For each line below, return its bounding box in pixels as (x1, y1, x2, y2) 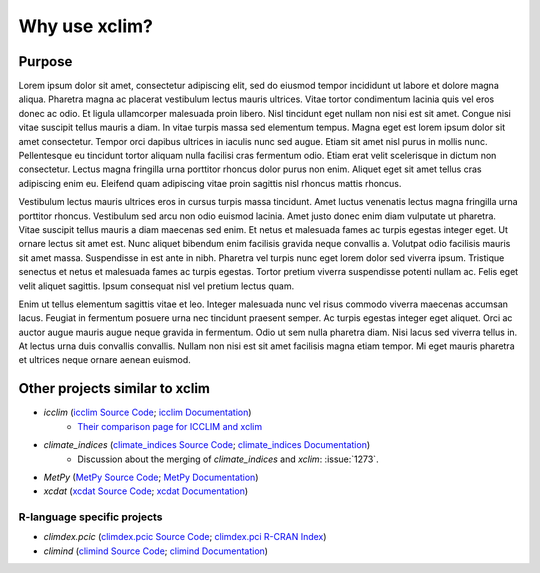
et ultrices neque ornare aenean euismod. (18, 354, 192, 366)
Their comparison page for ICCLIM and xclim (77, 420, 263, 432)
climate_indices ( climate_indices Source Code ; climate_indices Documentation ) (43, 439, 371, 451)
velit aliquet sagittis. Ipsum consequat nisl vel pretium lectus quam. (18, 280, 295, 292)
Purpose (18, 53, 73, 70)
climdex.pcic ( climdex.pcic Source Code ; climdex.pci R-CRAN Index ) (43, 531, 327, 543)
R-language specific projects (18, 510, 163, 524)
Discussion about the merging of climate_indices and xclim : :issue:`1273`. (77, 453, 379, 465)
